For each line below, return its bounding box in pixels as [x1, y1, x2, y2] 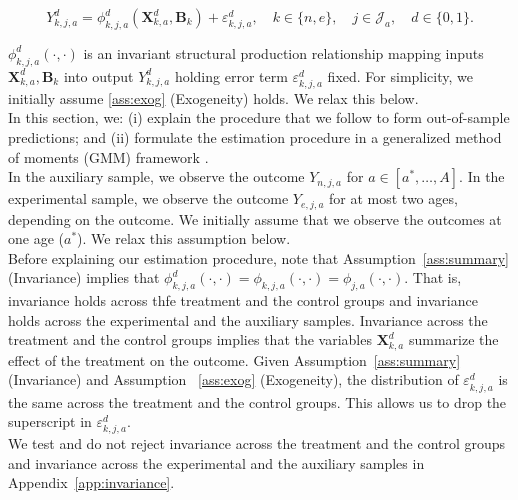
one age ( [8, 228, 64, 249]
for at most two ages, [329, 188, 458, 209]
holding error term [174, 65, 288, 86]
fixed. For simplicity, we [327, 65, 473, 86]
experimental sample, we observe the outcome [8, 188, 289, 209]
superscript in [8, 411, 92, 432]
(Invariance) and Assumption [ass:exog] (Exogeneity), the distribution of [8, 369, 459, 390]
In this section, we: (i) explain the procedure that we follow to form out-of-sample [8, 107, 510, 128]
